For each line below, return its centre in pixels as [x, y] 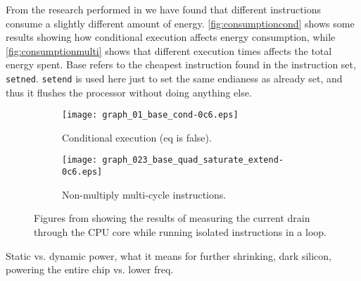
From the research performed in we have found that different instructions [163, 9]
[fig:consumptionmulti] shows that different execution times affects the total [169, 50]
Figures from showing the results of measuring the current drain [172, 218]
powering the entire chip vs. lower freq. [90, 269]
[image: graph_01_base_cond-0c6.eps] [150, 115]
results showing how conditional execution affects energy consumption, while [171, 37]
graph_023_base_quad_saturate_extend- [193, 160]
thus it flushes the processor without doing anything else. [129, 92]
